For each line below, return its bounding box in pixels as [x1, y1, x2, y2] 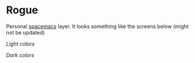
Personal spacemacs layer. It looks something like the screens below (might [6, 23, 189, 30]
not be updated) [6, 29, 45, 36]
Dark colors [6, 51, 35, 58]
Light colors [6, 40, 35, 47]
